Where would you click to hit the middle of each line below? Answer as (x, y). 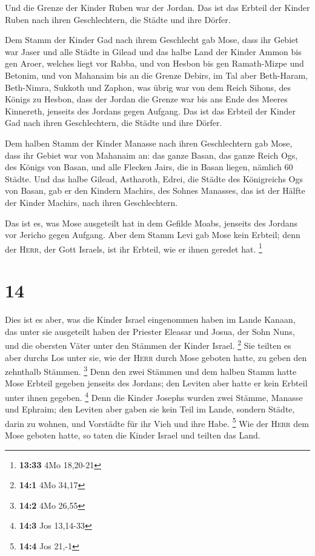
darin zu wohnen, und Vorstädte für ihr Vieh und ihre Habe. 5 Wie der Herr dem (157, 422)
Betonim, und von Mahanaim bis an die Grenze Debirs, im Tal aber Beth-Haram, (156, 75)
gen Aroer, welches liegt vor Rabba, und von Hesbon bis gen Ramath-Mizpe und (154, 63)
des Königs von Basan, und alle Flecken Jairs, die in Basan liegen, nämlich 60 (149, 167)
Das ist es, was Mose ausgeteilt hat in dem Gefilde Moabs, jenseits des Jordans (151, 223)
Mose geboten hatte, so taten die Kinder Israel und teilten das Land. (133, 435)
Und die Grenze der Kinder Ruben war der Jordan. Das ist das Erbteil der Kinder (157, 7)
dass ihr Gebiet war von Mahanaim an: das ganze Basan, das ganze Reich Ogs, (151, 155)
